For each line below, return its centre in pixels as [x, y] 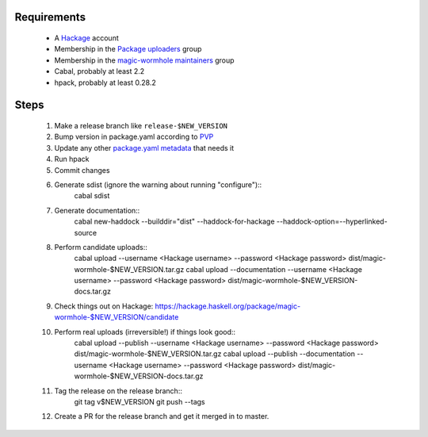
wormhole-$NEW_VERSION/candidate [117, 317]
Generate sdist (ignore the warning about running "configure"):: [158, 184]
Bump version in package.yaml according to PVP [134, 137]
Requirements [50, 17]
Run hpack [72, 159]
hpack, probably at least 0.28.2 [105, 82]
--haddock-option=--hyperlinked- [332, 221]
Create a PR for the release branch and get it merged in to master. [162, 416]
